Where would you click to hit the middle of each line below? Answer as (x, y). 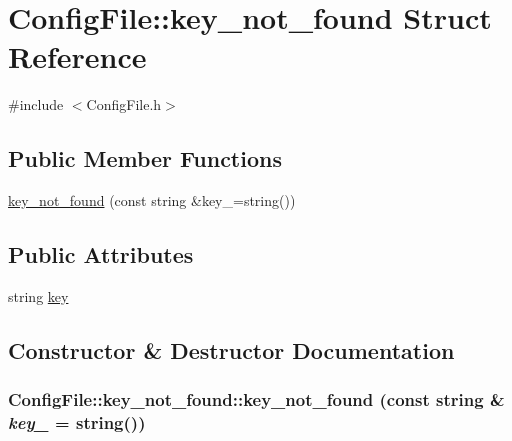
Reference (77, 56)
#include (36, 104)
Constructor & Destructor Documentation (231, 349)
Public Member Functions (145, 158)
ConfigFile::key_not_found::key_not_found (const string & (256, 399)
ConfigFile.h (124, 104)
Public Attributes (101, 254)
